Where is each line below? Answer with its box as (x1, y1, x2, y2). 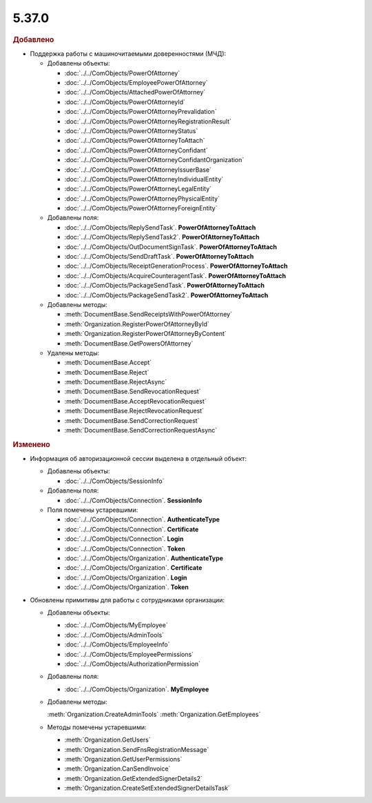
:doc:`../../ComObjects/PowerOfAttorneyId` (64, 97, 186, 106)
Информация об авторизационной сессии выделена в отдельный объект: (30, 455, 247, 463)
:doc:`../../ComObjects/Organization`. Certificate (64, 564, 203, 572)
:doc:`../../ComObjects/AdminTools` (64, 631, 165, 639)
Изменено (12, 439, 51, 449)
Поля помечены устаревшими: (47, 506, 138, 514)
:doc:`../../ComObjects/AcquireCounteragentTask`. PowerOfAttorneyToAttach (64, 271, 286, 279)
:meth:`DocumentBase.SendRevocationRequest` (64, 387, 201, 396)
